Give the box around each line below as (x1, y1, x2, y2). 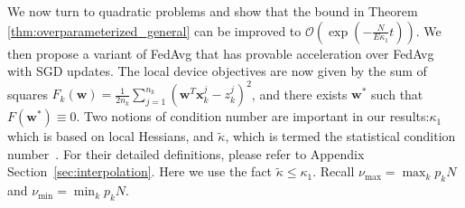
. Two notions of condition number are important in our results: (76, 107, 430, 126)
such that (371, 84, 423, 103)
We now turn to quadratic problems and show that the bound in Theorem (7, 2, 418, 20)
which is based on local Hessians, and (7, 127, 214, 146)
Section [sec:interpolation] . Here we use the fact (7, 162, 273, 181)
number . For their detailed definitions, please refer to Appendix (7, 144, 365, 163)
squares (7, 84, 48, 103)
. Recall (312, 162, 355, 181)
